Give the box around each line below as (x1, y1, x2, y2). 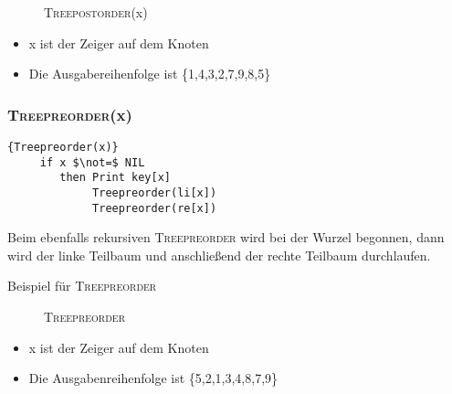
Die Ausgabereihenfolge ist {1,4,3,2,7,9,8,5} (28, 64, 271, 83)
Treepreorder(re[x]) (92, 201, 217, 215)
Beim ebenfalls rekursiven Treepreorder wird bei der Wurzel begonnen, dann (7, 228, 445, 247)
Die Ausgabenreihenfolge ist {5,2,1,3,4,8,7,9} (28, 368, 279, 388)
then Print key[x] (59, 171, 171, 185)
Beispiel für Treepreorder (7, 276, 157, 295)
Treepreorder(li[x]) (92, 186, 217, 199)
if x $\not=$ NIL (39, 155, 145, 169)
